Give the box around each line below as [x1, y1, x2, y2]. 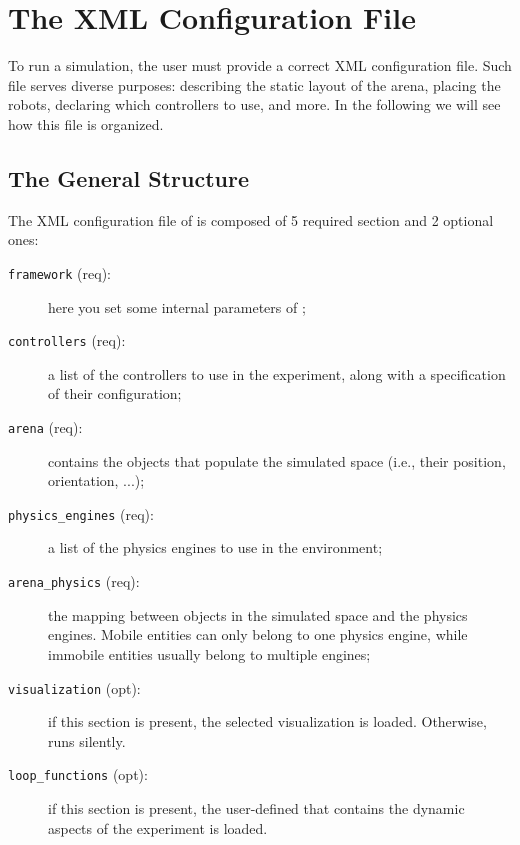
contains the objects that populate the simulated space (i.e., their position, [48, 450, 506, 471]
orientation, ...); [48, 470, 145, 491]
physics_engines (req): [8, 503, 154, 524]
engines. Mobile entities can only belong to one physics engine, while [48, 624, 468, 645]
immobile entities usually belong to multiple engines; [48, 643, 371, 664]
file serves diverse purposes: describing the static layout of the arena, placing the [8, 74, 501, 95]
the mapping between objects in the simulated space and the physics [48, 604, 468, 625]
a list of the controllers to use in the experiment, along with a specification [48, 363, 506, 384]
